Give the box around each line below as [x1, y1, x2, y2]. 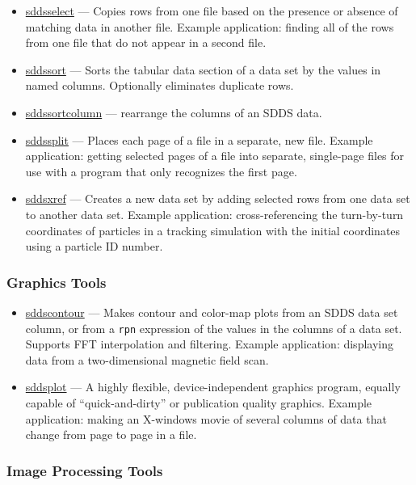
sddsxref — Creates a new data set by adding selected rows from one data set [25, 190, 410, 207]
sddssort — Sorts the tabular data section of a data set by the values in [25, 61, 381, 78]
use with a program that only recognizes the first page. [25, 162, 297, 179]
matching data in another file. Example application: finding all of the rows [25, 18, 394, 35]
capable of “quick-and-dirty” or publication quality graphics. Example [25, 394, 372, 411]
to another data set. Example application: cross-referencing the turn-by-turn [25, 205, 404, 222]
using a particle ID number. [25, 238, 163, 255]
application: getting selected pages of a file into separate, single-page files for [25, 147, 405, 164]
